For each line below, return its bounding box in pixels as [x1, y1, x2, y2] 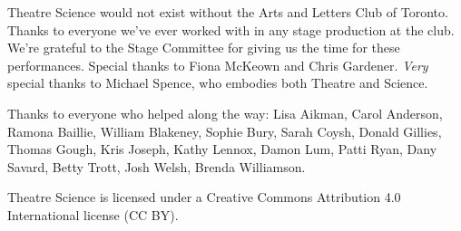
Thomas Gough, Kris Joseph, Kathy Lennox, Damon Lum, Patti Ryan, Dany [7, 140, 437, 159]
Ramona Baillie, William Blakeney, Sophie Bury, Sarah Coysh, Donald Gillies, [7, 121, 442, 140]
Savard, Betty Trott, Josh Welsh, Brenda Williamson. [7, 157, 306, 176]
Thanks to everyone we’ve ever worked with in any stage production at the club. [7, 20, 455, 39]
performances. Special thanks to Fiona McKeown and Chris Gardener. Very [7, 55, 428, 74]
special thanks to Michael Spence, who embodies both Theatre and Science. [7, 73, 428, 92]
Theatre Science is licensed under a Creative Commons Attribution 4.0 [7, 188, 401, 207]
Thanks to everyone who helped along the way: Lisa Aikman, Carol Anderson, [7, 103, 443, 122]
